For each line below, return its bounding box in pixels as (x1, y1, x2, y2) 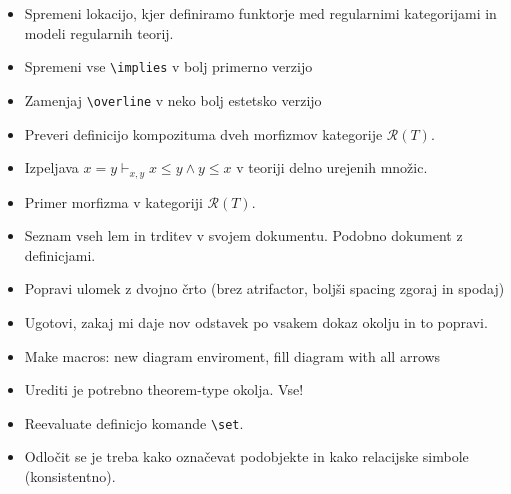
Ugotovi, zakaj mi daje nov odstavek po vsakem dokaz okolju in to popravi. (24, 311, 488, 332)
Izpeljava (24, 157, 79, 178)
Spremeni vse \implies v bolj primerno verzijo (24, 56, 313, 77)
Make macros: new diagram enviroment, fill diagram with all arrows (24, 345, 441, 366)
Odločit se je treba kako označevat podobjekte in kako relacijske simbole (24, 446, 469, 467)
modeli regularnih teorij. (24, 22, 174, 43)
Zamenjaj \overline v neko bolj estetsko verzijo (24, 89, 322, 110)
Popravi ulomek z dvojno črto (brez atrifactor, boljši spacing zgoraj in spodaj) (24, 278, 505, 299)
